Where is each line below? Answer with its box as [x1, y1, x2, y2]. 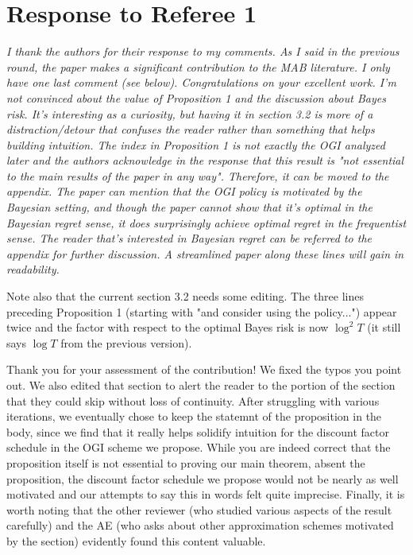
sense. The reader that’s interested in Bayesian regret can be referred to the [6, 230, 372, 246]
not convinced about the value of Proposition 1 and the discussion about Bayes [6, 89, 386, 106]
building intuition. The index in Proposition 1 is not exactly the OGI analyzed [6, 136, 385, 153]
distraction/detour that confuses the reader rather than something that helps [6, 121, 375, 138]
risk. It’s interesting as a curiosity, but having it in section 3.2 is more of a [6, 105, 373, 122]
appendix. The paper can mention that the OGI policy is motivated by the [6, 183, 362, 200]
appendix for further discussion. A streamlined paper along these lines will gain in [6, 245, 404, 262]
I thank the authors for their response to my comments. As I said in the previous [6, 43, 399, 60]
